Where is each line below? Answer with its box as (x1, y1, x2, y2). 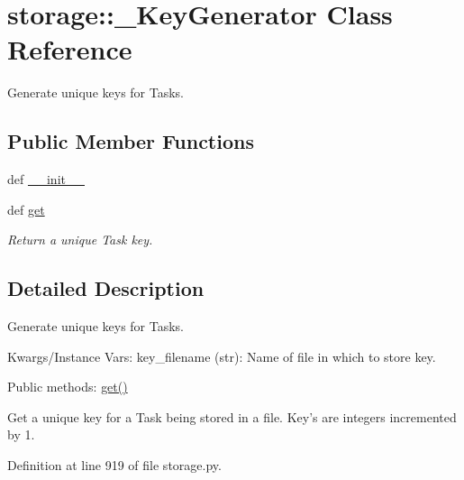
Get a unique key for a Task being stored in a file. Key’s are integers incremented (7, 407, 457, 426)
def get (7, 199, 45, 218)
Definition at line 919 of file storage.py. (7, 456, 222, 475)
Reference (7, 31, 132, 68)
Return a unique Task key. (7, 230, 153, 249)
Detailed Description (7, 274, 205, 302)
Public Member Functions (7, 127, 254, 155)
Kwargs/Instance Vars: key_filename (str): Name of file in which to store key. (7, 346, 436, 365)
